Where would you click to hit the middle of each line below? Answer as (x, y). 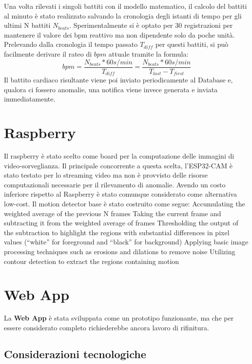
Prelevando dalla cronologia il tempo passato (71, 44)
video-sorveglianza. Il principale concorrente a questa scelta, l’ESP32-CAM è (118, 165)
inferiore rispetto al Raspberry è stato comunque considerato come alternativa (120, 194)
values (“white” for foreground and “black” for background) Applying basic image (126, 242)
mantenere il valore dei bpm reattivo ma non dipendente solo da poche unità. (119, 34)
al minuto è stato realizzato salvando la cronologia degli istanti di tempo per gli (123, 15)
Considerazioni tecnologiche (75, 354)
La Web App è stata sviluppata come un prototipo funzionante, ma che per (119, 318)
